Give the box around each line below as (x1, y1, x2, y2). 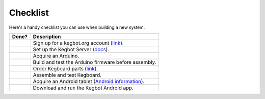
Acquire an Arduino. (33, 52, 79, 59)
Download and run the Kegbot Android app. (33, 84, 133, 91)
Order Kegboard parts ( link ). (33, 65, 98, 72)
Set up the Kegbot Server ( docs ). (33, 46, 109, 53)
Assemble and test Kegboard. (33, 71, 102, 78)
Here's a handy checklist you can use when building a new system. (9, 24, 145, 30)
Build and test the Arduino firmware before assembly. (33, 59, 157, 65)
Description (33, 33, 61, 40)
